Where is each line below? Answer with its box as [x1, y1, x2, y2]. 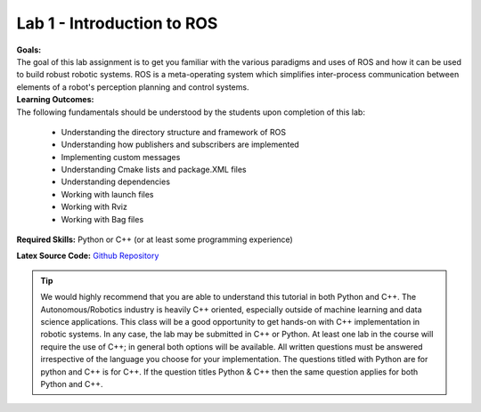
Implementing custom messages [61, 151, 181, 162]
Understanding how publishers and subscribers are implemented [61, 139, 300, 150]
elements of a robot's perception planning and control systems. [16, 81, 249, 93]
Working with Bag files [61, 214, 144, 224]
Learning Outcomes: [16, 94, 94, 105]
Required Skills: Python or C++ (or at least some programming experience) [16, 234, 293, 245]
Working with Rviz [61, 201, 128, 213]
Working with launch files [61, 189, 155, 199]
